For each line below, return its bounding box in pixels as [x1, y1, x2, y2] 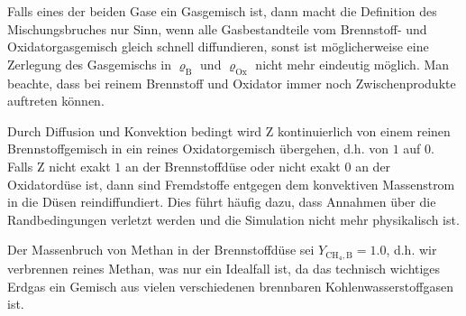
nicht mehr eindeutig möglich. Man [255, 54, 450, 73]
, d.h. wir [386, 240, 437, 259]
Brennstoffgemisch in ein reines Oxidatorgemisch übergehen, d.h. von [7, 139, 388, 158]
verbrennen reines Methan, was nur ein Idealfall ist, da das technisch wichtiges [7, 259, 441, 278]
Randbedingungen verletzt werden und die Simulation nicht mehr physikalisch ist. [7, 209, 460, 228]
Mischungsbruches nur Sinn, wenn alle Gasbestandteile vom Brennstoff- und [7, 19, 427, 38]
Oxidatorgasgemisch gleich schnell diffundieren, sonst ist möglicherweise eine [7, 37, 429, 56]
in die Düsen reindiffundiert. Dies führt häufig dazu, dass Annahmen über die [7, 192, 436, 211]
